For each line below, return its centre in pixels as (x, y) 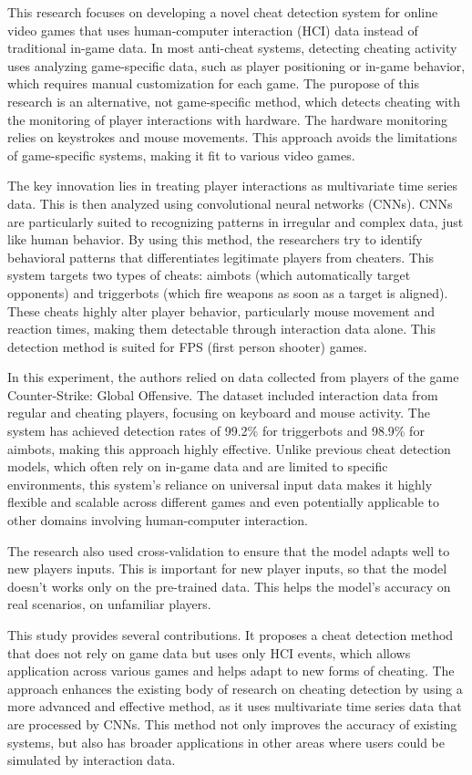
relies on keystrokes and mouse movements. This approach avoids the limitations (232, 137)
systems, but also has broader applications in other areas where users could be (226, 742)
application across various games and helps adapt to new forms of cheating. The (231, 671)
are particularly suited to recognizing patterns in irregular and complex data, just (236, 221)
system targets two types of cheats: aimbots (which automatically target (209, 275)
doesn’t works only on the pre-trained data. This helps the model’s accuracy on (229, 586)
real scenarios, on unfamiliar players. (109, 604)
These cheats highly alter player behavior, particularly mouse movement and (221, 310)
